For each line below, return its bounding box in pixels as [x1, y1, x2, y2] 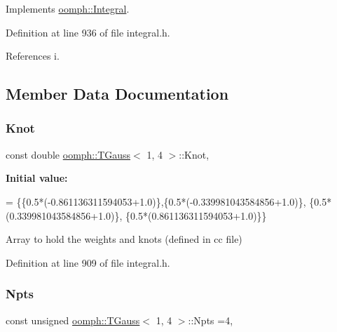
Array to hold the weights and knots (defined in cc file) [6, 232, 242, 246]
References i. [6, 48, 60, 63]
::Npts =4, [188, 312, 233, 327]
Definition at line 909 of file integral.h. [6, 255, 170, 270]
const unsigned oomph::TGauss [6, 312, 140, 327]
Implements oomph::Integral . [6, 1, 130, 15]
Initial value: [6, 171, 68, 185]
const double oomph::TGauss [6, 147, 131, 161]
